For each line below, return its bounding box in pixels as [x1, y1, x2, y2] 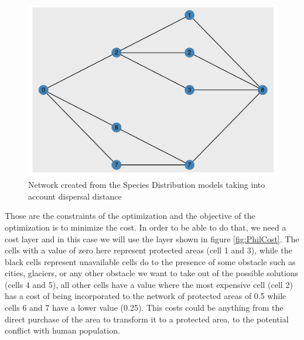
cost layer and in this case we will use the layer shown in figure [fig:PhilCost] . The [5, 232, 299, 245]
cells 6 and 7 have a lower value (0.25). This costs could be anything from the [5, 301, 283, 314]
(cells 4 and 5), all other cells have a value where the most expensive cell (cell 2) [5, 278, 293, 290]
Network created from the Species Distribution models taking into [28, 178, 265, 191]
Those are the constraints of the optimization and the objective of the [5, 210, 255, 222]
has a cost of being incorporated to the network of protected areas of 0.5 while [5, 290, 286, 302]
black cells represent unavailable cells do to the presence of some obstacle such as [5, 255, 296, 267]
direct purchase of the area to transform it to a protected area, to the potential [5, 312, 289, 325]
